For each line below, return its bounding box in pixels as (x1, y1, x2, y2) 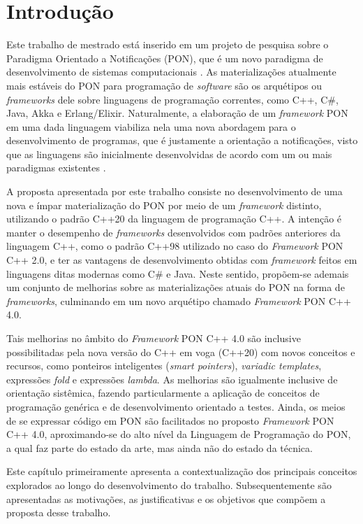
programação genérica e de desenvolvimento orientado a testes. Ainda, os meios (6, 399, 346, 413)
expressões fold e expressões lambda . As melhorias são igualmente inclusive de (6, 371, 338, 386)
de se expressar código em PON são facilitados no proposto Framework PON (6, 413, 334, 427)
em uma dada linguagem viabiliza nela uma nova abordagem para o (6, 119, 296, 134)
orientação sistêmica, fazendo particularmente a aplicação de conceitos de (6, 385, 320, 400)
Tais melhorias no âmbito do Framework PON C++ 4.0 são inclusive (6, 331, 301, 345)
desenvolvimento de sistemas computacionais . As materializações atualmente (6, 64, 336, 79)
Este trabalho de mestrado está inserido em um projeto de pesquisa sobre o (6, 37, 329, 52)
